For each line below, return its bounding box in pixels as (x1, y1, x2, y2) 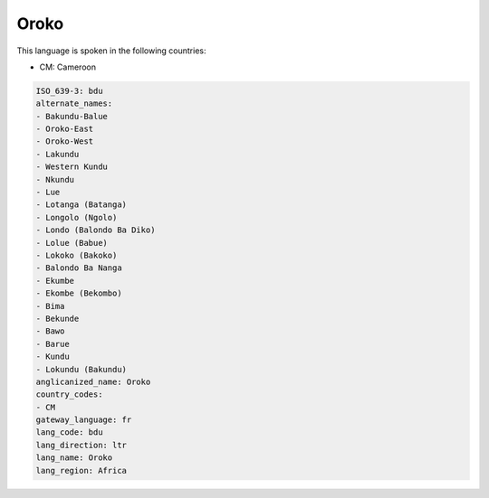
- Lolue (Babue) (35, 238, 109, 248)
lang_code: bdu (35, 428, 103, 437)
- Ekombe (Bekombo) (35, 288, 122, 298)
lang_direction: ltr (35, 439, 127, 450)
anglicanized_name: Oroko (35, 376, 151, 387)
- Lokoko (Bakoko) (35, 250, 118, 260)
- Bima (35, 301, 65, 311)
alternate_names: (35, 99, 113, 108)
